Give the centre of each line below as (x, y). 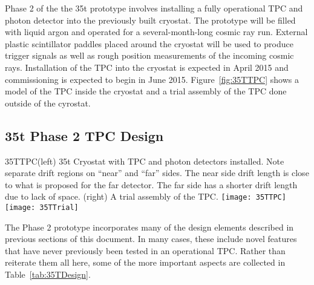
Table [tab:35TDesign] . (48, 274)
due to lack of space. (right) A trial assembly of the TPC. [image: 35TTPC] (146, 196)
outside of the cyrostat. (48, 103)
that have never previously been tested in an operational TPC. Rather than (145, 250)
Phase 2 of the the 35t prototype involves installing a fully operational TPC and (154, 8)
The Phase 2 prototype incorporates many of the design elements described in (149, 227)
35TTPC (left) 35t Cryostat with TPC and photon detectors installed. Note (145, 161)
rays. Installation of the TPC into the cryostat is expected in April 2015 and (147, 67)
